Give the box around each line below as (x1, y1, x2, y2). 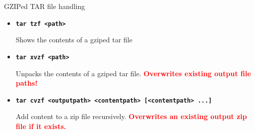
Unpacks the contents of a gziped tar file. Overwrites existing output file (15, 68, 251, 78)
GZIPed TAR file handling (4, 1, 85, 11)
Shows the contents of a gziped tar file (15, 34, 132, 45)
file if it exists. (15, 121, 66, 131)
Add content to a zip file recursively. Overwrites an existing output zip (15, 111, 247, 122)
